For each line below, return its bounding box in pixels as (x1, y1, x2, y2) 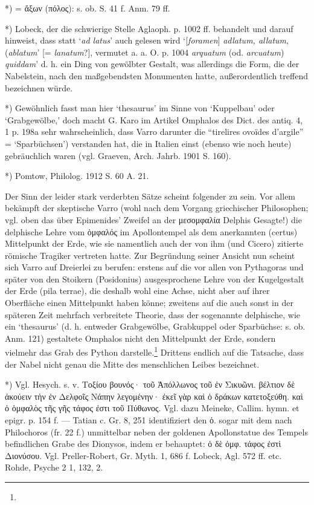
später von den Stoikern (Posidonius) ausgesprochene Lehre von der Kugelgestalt (5, 272, 304, 285)
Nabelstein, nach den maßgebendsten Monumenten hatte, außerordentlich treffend (5, 69, 308, 82)
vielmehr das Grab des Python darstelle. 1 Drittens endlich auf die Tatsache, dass (5, 344, 304, 359)
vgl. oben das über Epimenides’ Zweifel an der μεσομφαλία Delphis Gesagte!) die (5, 213, 302, 226)
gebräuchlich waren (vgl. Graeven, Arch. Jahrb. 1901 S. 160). (5, 149, 231, 161)
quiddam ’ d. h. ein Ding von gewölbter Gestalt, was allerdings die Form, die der (5, 57, 300, 70)
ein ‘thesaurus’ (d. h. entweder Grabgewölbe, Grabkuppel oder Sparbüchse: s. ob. (5, 320, 306, 333)
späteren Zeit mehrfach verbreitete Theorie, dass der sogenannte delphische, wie (5, 308, 301, 321)
